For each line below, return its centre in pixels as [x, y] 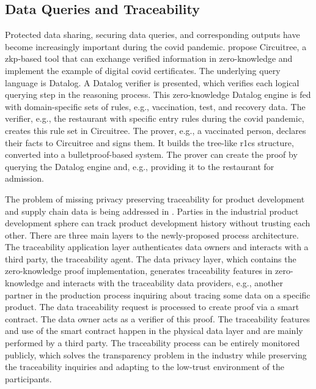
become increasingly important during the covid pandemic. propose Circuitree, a [156, 46]
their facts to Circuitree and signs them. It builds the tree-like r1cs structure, [149, 142]
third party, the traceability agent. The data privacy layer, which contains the [151, 258]
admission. [24, 178]
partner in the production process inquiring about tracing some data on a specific [158, 295]
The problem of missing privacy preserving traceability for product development [155, 198]
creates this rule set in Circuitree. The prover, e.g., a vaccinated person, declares [156, 130]
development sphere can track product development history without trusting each [158, 223]
